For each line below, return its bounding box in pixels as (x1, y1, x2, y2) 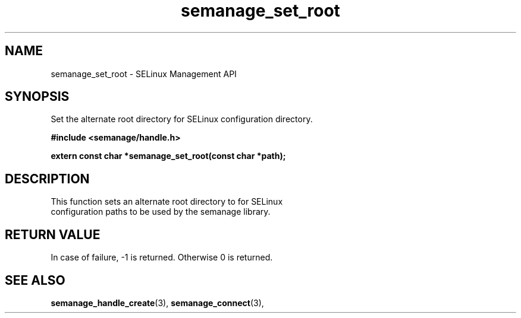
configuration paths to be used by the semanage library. (51, 206, 271, 217)
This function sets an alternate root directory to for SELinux (51, 196, 283, 207)
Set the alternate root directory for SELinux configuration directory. (51, 114, 313, 125)
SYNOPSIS (5, 89, 70, 104)
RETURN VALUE (5, 227, 101, 242)
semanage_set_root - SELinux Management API (51, 68, 237, 79)
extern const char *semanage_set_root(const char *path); (51, 151, 286, 161)
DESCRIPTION (5, 171, 90, 186)
